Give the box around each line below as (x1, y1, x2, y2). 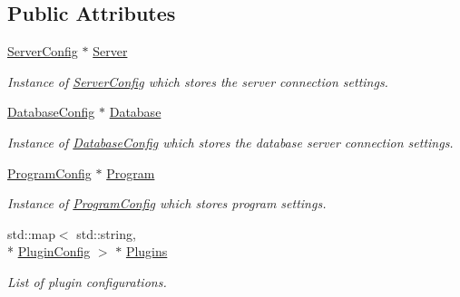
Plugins (125, 242, 168, 261)
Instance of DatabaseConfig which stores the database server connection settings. (7, 132, 454, 151)
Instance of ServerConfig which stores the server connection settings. (7, 72, 388, 91)
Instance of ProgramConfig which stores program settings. (7, 194, 327, 213)
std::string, (76, 224, 136, 243)
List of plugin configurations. (7, 272, 167, 291)
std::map (7, 224, 55, 243)
